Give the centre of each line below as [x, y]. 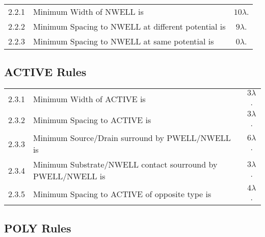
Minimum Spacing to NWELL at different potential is [129, 26]
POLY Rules [38, 228]
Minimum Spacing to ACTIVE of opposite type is [122, 194]
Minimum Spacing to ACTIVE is [92, 120]
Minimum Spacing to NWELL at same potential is [123, 41]
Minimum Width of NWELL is [88, 11]
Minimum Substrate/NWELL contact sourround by [125, 164]
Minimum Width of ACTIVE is [89, 99]
